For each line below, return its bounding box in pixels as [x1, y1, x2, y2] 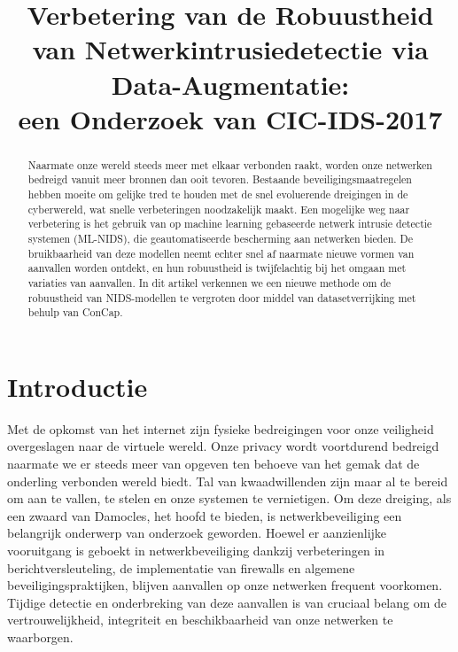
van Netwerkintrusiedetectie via [32, 31, 429, 67]
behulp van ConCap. [27, 305, 123, 320]
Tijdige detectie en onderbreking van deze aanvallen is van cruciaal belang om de [7, 593, 447, 611]
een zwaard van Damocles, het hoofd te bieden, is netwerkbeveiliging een [7, 506, 402, 524]
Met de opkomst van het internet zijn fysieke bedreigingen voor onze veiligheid [7, 419, 434, 438]
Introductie [7, 368, 148, 404]
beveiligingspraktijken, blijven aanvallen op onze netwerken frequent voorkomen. [7, 576, 443, 594]
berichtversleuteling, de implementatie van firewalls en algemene [7, 558, 355, 577]
